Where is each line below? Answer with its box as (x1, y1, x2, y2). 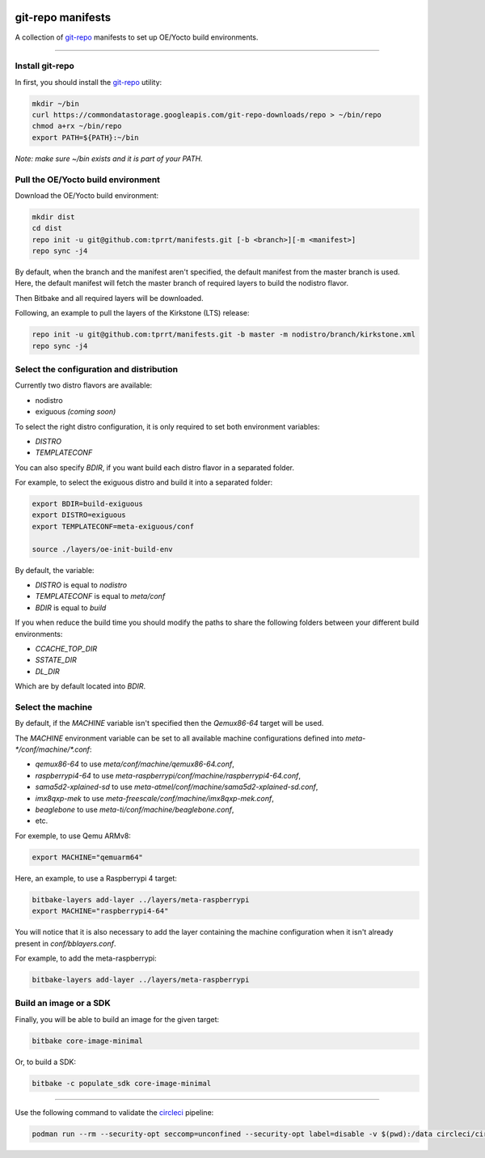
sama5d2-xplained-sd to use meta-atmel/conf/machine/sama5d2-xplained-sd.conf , (35, 782, 318, 792)
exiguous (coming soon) (35, 407, 116, 417)
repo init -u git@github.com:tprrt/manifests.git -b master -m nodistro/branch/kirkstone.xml (32, 330, 416, 339)
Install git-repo (15, 61, 74, 72)
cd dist (32, 223, 62, 233)
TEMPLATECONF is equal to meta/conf (35, 592, 166, 601)
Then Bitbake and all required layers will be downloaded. (15, 293, 204, 303)
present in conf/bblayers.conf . (15, 939, 116, 948)
